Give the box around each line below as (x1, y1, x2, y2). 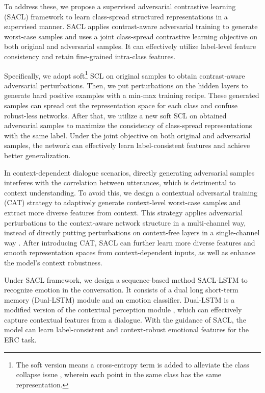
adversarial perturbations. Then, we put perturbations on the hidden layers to (4, 80, 248, 90)
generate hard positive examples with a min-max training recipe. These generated (4, 90, 259, 101)
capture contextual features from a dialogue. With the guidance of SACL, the (4, 314, 246, 325)
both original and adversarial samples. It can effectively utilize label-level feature (4, 41, 256, 52)
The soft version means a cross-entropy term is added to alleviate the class (16, 359, 249, 370)
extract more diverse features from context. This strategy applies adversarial (4, 207, 243, 217)
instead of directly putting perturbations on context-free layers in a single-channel (4, 227, 260, 238)
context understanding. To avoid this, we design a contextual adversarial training (4, 187, 258, 198)
